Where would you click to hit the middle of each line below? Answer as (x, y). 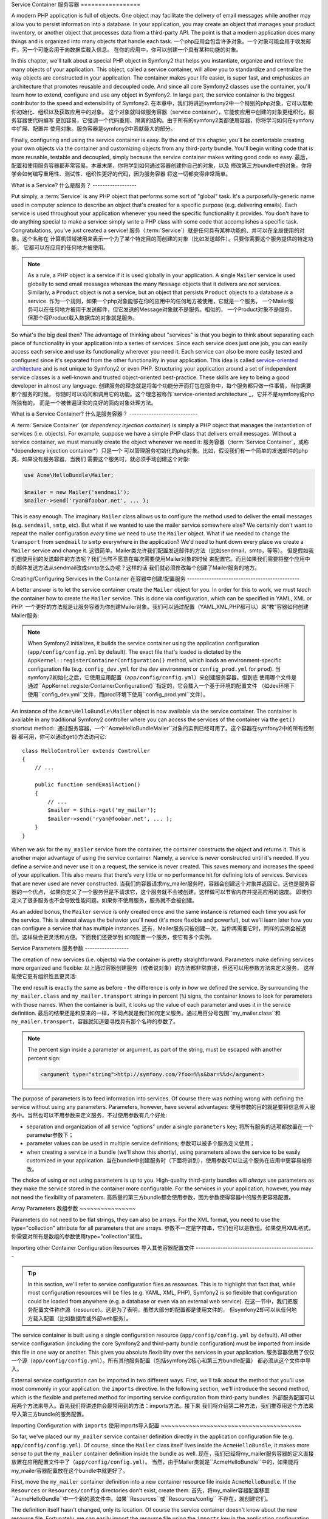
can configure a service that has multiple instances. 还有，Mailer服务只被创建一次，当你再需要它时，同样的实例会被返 (159, 928)
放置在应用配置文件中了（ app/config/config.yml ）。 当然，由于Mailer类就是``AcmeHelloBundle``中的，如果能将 (155, 1462)
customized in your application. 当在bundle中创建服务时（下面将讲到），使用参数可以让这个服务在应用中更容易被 (167, 1161)
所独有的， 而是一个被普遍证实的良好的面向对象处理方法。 (84, 403)
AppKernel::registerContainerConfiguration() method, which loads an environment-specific (155, 660)
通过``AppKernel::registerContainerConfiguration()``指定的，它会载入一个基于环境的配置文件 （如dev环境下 (161, 686)
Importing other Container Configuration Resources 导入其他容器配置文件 (103, 1247)
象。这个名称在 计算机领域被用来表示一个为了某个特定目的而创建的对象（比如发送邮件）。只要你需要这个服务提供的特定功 (162, 239)
